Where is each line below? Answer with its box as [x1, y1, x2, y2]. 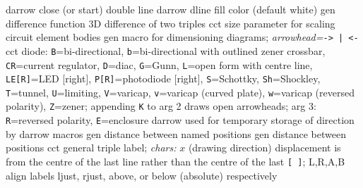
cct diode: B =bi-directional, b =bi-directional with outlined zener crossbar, [6, 43, 326, 58]
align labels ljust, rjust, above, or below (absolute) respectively [6, 168, 278, 182]
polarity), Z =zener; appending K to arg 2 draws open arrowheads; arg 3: [6, 99, 316, 113]
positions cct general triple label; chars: [6, 140, 177, 155]
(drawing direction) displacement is [188, 140, 341, 155]
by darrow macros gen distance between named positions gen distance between [6, 126, 346, 141]
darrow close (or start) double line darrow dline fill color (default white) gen [6, 2, 335, 16]
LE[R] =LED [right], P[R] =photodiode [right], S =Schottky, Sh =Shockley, [6, 71, 321, 86]
